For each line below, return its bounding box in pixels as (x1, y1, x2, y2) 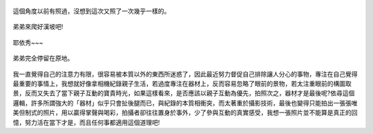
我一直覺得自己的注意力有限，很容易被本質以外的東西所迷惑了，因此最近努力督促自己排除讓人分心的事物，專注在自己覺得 (12, 70, 358, 78)
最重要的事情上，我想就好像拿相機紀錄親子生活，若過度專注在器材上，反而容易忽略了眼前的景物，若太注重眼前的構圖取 (12, 79, 352, 88)
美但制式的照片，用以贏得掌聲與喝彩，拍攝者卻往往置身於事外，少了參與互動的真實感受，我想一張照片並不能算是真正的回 (12, 108, 358, 117)
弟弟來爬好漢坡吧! (12, 23, 64, 31)
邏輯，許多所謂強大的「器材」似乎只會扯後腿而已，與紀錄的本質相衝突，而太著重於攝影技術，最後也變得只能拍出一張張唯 (12, 99, 358, 107)
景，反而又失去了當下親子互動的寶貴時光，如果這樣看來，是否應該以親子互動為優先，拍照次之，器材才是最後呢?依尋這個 (12, 89, 355, 97)
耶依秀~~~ (12, 38, 44, 46)
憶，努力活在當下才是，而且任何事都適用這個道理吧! (12, 118, 160, 126)
